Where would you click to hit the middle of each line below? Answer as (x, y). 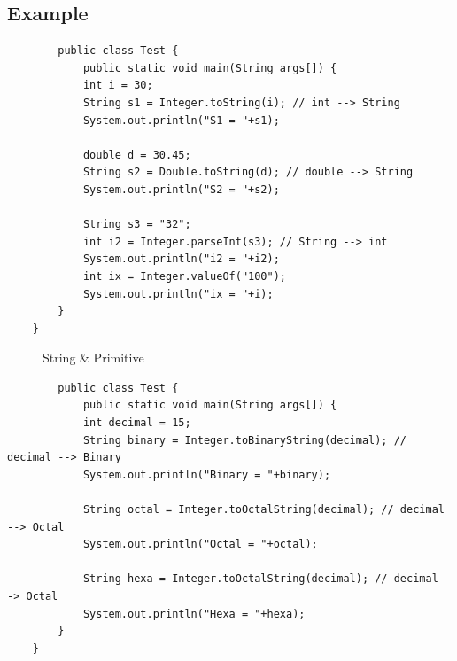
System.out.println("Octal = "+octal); (200, 544)
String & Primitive (93, 358)
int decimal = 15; (137, 423)
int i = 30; (118, 86)
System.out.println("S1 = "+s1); (181, 120)
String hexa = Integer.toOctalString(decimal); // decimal (260, 579)
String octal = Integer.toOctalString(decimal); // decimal (263, 510)
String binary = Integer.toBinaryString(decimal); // (245, 440)
